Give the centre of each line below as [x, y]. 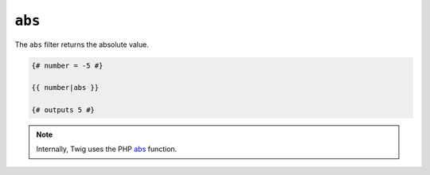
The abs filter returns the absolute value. [82, 45]
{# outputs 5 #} [63, 110]
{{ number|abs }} [65, 88]
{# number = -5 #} [67, 65]
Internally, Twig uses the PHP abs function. [107, 149]
